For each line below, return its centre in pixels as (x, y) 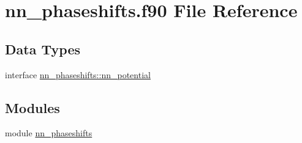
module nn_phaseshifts (49, 133)
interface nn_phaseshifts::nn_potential (78, 74)
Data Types (43, 49)
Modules (32, 107)
